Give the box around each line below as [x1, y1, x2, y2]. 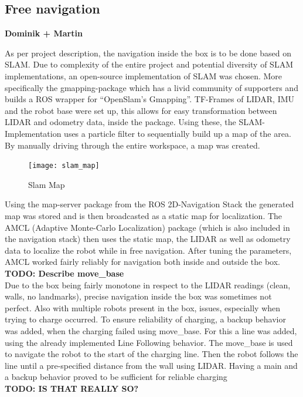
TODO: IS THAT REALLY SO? [5, 382, 139, 394]
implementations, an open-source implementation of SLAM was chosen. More [5, 69, 282, 82]
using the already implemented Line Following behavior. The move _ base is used [5, 336, 293, 348]
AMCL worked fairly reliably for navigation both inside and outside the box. [5, 255, 280, 268]
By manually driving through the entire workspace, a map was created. [5, 139, 260, 151]
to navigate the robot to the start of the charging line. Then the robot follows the [5, 348, 298, 360]
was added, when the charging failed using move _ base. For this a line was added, [5, 324, 297, 337]
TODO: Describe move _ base [5, 267, 124, 279]
